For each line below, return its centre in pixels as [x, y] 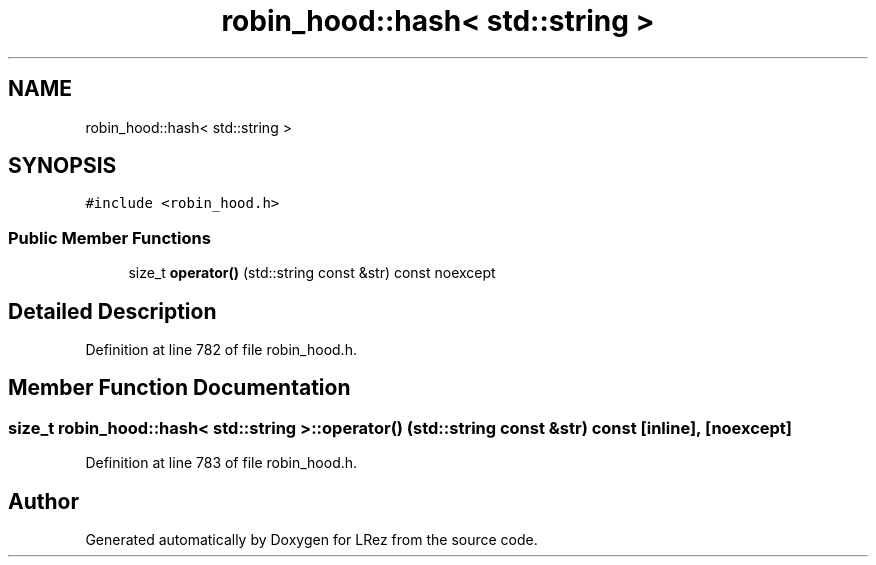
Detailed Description [112, 311]
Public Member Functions [109, 237]
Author [43, 501]
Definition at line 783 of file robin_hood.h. [221, 463]
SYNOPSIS [62, 166]
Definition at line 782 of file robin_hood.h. [221, 350]
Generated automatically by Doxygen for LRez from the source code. [311, 540]
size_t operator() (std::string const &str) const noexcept [312, 273]
